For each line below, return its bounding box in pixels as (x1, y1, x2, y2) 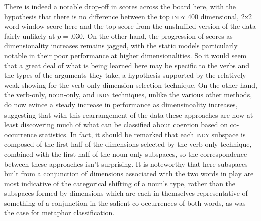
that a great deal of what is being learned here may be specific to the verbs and (4, 60, 250, 70)
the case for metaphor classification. (4, 207, 115, 218)
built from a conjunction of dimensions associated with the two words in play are (4, 168, 254, 179)
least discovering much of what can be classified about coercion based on (4, 119, 228, 130)
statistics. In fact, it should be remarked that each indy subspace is (39, 129, 246, 139)
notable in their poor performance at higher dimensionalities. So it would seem (4, 50, 247, 60)
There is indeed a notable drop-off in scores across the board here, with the (4, 1, 236, 11)
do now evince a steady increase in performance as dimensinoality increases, (4, 99, 238, 109)
